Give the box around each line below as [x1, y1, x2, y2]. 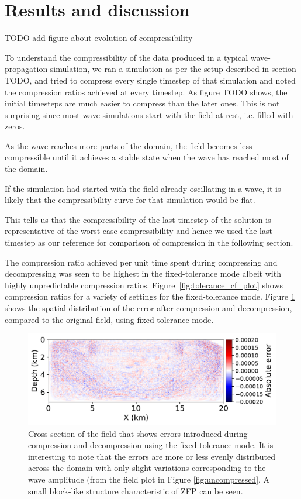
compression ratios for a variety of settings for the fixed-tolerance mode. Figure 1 [5, 290, 295, 302]
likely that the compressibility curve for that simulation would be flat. [5, 194, 255, 206]
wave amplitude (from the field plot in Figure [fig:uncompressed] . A [28, 473, 270, 486]
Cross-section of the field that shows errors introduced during [28, 427, 248, 439]
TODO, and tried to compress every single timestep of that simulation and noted [5, 74, 296, 86]
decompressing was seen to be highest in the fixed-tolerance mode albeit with [5, 267, 281, 280]
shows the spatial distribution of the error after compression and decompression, [5, 302, 292, 314]
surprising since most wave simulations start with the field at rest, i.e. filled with [5, 108, 293, 121]
